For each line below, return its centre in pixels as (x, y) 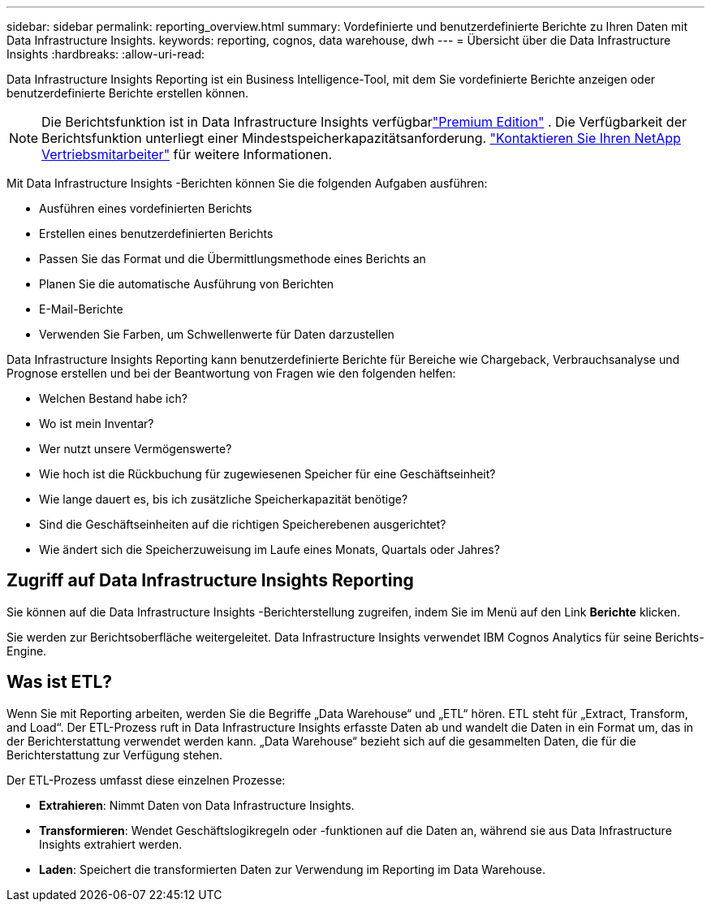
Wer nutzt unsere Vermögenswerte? (136, 449)
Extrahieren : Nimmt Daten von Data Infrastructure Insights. (197, 805)
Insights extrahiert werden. (111, 844)
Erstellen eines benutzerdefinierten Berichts (156, 233)
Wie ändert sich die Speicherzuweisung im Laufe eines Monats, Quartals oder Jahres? (269, 549)
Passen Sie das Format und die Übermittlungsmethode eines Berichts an (233, 259)
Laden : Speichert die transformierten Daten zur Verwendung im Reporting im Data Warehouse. (292, 869)
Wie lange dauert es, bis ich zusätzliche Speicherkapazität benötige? (224, 499)
